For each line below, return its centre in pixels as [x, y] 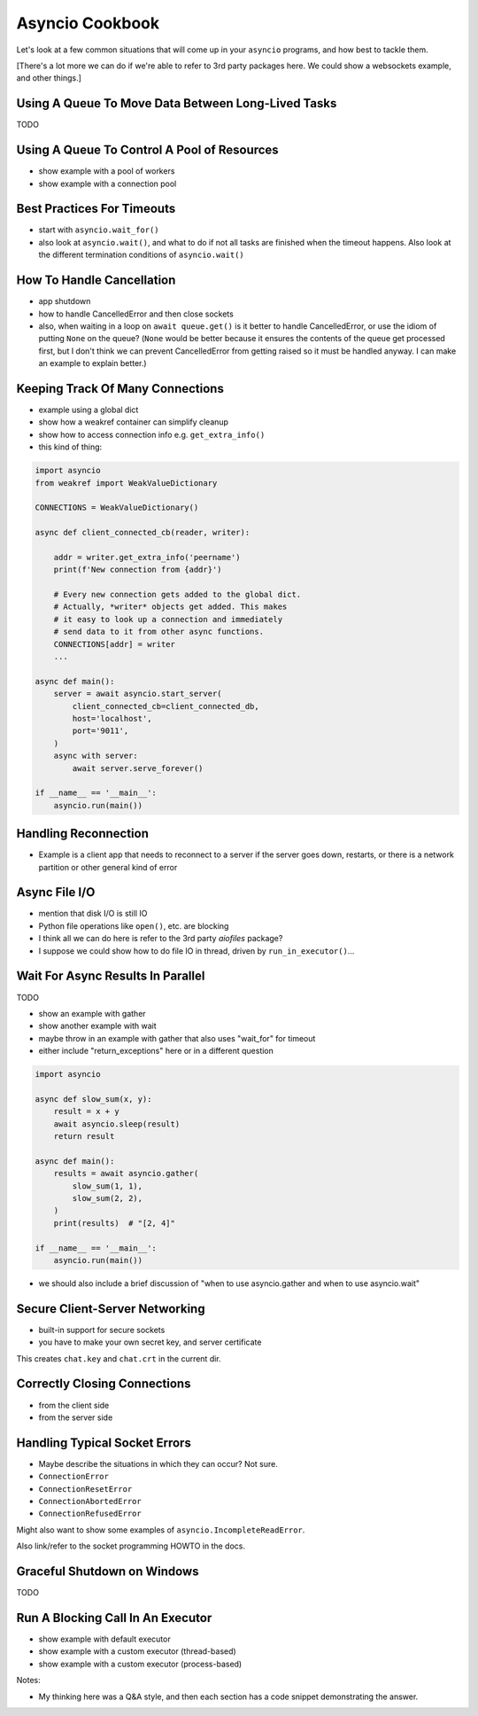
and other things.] [49, 78]
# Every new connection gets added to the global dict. [177, 595]
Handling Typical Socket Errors [104, 1443]
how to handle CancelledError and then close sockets [136, 314]
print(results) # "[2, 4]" [115, 1223]
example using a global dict [89, 409]
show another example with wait [97, 1026]
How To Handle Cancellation [96, 281]
